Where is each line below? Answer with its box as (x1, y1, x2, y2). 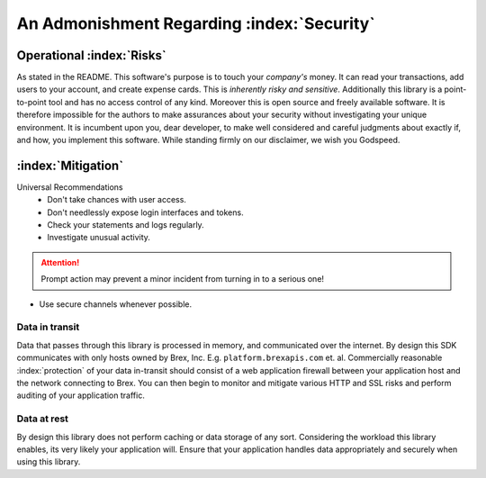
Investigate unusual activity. (47, 232, 150, 243)
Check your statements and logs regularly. (47, 220, 204, 230)
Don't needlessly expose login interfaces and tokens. (47, 207, 244, 218)
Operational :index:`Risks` (16, 48, 166, 63)
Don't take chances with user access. (47, 194, 186, 205)
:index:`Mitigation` (16, 158, 124, 173)
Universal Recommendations (16, 181, 123, 193)
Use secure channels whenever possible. (39, 298, 193, 310)
